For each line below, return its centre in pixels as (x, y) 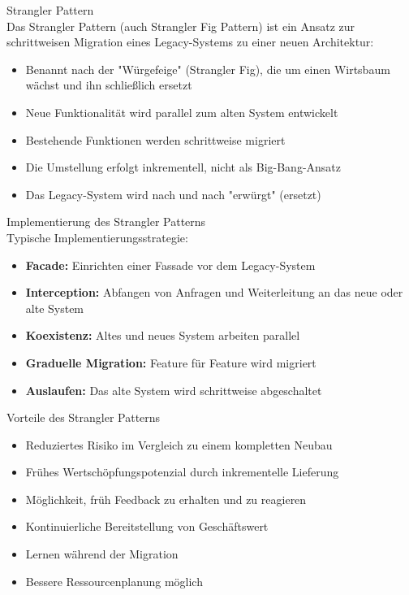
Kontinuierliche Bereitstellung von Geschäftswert (147, 526)
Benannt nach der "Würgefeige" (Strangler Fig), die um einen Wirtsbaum (208, 69)
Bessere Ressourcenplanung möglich (114, 581)
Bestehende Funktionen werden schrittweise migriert (155, 139)
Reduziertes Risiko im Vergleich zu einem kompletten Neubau (179, 444)
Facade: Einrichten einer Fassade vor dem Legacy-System (170, 265)
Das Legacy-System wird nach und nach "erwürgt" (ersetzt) (173, 194)
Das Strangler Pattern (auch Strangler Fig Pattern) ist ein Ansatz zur (181, 26)
